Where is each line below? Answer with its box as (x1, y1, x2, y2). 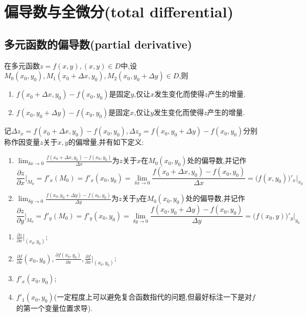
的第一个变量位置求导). (16, 303, 93, 313)
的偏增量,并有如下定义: (68, 137, 144, 147)
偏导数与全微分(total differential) (4, 1, 233, 22)
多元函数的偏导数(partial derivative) (4, 36, 192, 52)
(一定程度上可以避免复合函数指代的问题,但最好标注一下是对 (54, 291, 252, 302)
